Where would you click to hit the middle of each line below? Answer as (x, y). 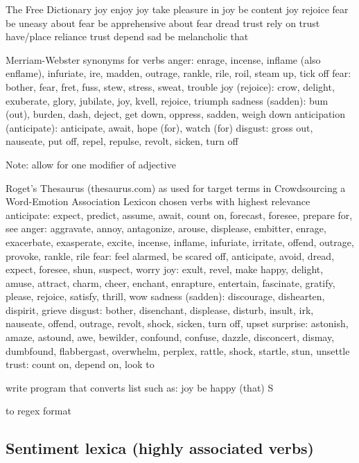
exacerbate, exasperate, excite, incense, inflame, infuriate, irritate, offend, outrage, (180, 242)
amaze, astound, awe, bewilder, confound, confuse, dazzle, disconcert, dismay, (170, 337)
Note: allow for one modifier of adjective (91, 164)
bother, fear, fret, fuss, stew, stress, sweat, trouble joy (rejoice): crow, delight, (170, 86)
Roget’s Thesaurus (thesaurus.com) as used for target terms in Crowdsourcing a (176, 187)
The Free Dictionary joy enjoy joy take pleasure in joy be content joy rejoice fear (177, 9)
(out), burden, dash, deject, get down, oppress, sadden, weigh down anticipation (176, 114)
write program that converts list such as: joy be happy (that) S (140, 387)
